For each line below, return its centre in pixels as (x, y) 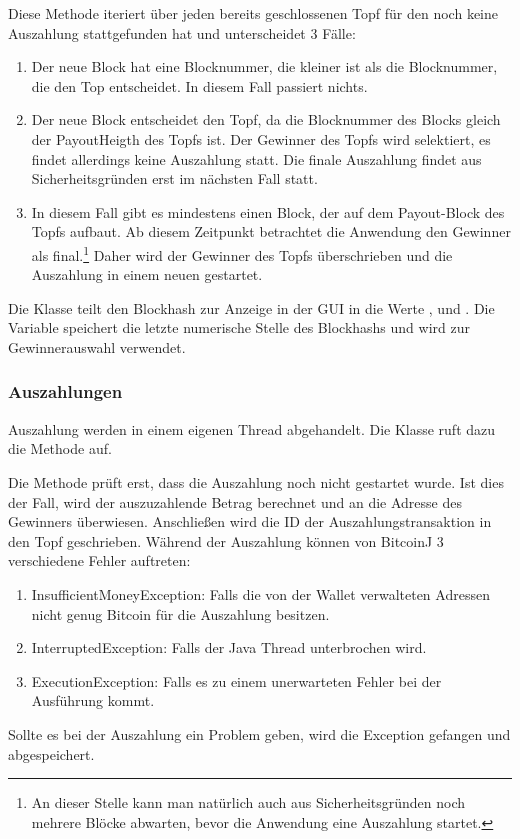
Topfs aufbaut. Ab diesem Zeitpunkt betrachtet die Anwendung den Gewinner (271, 231)
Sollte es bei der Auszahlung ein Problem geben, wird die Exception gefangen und (259, 733)
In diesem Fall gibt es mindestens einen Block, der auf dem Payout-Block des (268, 211)
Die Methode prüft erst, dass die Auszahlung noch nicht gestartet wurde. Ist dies (256, 481)
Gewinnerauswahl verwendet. (97, 346)
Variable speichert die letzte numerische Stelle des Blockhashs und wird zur (239, 327)
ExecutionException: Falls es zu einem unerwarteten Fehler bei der (236, 680)
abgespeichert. (51, 753)
